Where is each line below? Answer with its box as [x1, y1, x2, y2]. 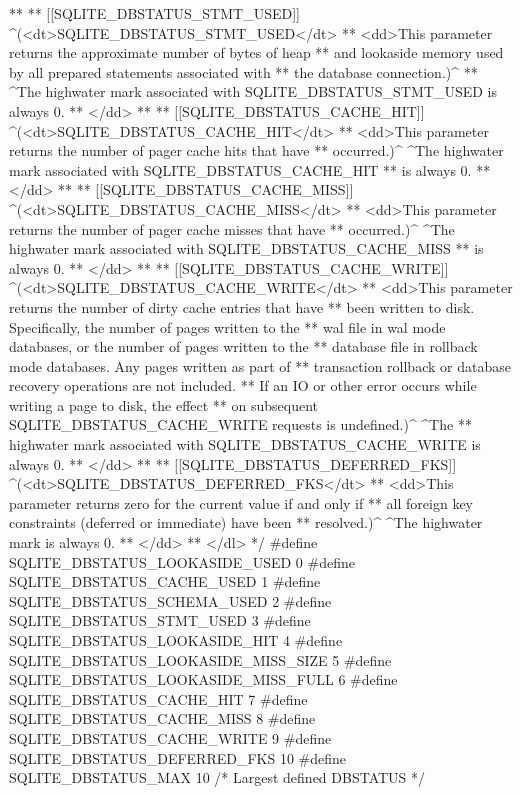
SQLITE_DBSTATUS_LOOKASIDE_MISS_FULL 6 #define [9, 669, 398, 690]
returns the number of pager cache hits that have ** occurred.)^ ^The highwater [9, 140, 504, 161]
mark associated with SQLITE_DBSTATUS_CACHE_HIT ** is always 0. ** [9, 159, 491, 180]
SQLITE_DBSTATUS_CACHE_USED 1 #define [9, 571, 321, 592]
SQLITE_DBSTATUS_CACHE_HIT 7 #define [9, 688, 308, 709]
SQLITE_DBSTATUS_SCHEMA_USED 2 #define [9, 590, 332, 611]
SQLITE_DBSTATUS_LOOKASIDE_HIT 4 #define [9, 630, 343, 650]
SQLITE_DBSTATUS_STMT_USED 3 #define [9, 610, 311, 631]
